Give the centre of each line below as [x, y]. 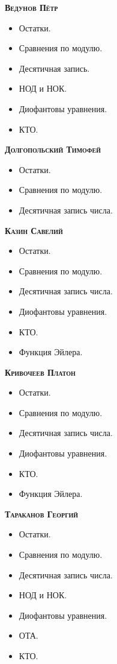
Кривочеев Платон [40, 372]
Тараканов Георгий [42, 514]
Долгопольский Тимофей [53, 149]
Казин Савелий [34, 230]
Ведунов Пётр [31, 7]
